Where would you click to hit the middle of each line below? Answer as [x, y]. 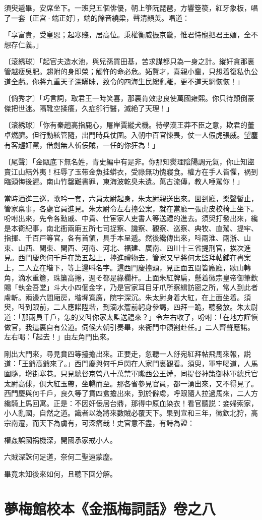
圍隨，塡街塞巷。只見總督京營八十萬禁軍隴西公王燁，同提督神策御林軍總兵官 [131, 373]
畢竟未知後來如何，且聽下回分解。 [60, 473]
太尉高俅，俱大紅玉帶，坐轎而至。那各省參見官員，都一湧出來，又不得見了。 [131, 383]
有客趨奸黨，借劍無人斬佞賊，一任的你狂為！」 [82, 145]
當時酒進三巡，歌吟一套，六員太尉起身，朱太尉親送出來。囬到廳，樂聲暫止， [131, 198]
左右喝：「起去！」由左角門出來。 [59, 337]
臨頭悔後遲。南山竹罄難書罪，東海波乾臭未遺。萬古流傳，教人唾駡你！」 [124, 181]
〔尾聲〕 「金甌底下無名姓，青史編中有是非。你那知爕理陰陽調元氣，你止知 [126, 162]
